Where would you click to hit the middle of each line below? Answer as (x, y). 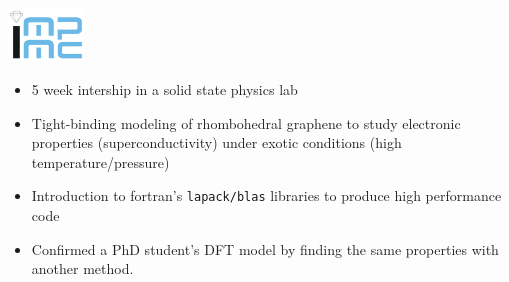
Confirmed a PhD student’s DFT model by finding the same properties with (265, 248)
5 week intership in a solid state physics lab (164, 88)
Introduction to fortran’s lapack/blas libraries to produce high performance (266, 195)
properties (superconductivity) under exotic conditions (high (216, 142)
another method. (82, 268)
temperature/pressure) (100, 161)
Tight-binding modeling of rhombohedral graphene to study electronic (246, 122)
